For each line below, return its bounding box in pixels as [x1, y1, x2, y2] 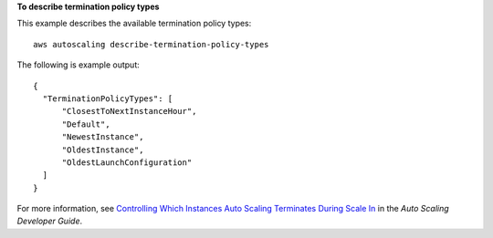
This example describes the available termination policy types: [16, 18, 252, 29]
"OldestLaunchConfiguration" [61, 157, 193, 168]
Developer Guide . [16, 215, 82, 227]
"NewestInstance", [61, 132, 144, 142]
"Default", [61, 119, 110, 129]
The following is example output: [16, 59, 141, 70]
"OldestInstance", [61, 144, 144, 155]
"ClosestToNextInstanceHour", [61, 106, 197, 117]
